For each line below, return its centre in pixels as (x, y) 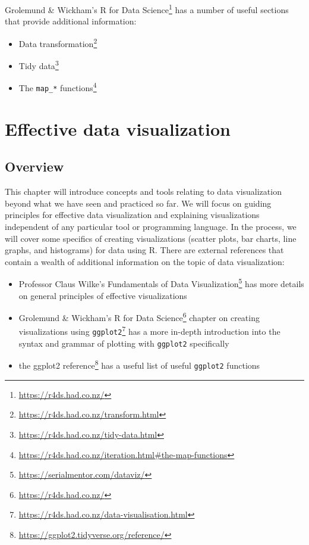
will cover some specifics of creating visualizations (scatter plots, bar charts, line (151, 238)
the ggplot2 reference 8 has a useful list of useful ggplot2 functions (139, 365)
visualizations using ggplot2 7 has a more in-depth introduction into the (149, 331)
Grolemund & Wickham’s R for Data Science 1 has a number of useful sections (147, 9)
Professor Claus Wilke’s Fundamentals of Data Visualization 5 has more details (161, 283)
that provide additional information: (71, 21)
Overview (34, 166)
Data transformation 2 (58, 42)
